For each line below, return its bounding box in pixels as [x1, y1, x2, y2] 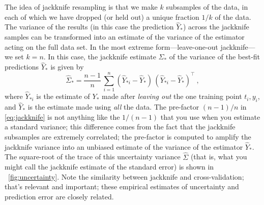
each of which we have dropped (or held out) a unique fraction [5, 11, 199, 22]
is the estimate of [36, 91, 90, 101]
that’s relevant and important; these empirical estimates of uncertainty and [5, 181, 239, 192]
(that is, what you [190, 151, 247, 162]
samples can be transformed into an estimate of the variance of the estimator [5, 31, 245, 42]
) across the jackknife [183, 21, 249, 32]
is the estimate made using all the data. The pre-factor [27, 101, 199, 112]
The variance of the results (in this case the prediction [5, 21, 174, 32]
